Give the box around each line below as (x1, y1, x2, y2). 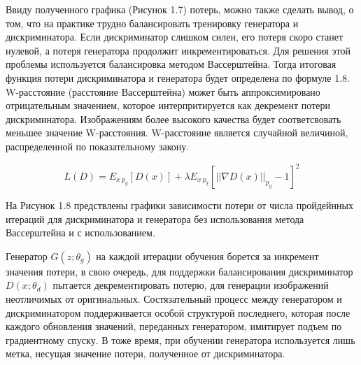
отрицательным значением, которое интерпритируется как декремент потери (6, 98, 330, 113)
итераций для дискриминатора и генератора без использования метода (6, 211, 304, 226)
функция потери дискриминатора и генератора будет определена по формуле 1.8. (6, 70, 350, 85)
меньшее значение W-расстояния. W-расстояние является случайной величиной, (6, 125, 348, 140)
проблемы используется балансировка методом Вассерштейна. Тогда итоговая (6, 57, 337, 71)
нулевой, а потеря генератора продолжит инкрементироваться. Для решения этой (6, 43, 351, 57)
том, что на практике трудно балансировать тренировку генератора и (6, 15, 299, 30)
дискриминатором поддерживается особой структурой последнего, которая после (6, 305, 351, 320)
